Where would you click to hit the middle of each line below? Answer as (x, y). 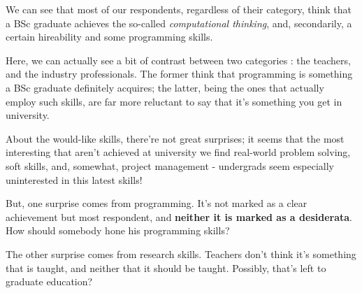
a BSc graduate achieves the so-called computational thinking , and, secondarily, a (179, 23)
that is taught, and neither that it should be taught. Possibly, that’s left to (166, 267)
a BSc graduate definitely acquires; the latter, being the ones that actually (165, 87)
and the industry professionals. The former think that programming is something (179, 74)
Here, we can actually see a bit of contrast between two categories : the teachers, (178, 60)
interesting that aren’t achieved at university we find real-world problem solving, (178, 152)
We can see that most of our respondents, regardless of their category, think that (179, 9)
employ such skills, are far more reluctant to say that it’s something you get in (174, 101)
